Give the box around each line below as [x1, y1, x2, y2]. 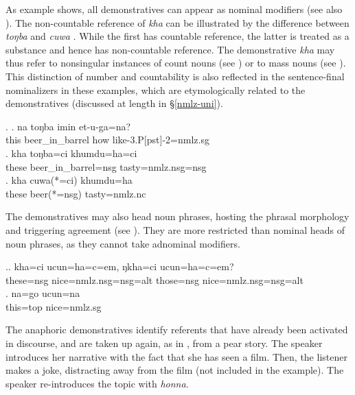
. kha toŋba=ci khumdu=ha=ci [5, 145, 137, 160]
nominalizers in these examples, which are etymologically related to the [5, 82, 306, 97]
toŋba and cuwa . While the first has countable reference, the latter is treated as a [5, 29, 350, 43]
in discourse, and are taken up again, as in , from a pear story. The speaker [5, 336, 323, 350]
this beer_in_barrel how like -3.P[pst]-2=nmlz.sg [5, 132, 209, 147]
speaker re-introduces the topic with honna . [5, 376, 189, 390]
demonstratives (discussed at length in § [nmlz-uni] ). [5, 96, 223, 110]
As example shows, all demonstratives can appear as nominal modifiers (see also [5, 2, 343, 16]
